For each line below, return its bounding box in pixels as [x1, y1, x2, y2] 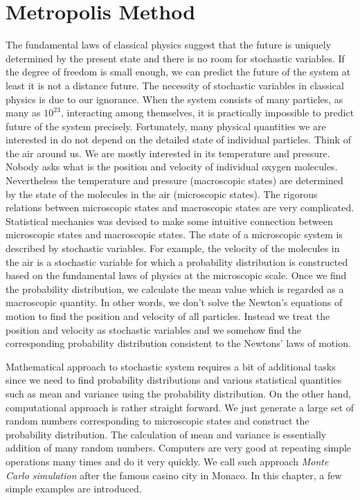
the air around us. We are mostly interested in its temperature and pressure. [6, 145, 330, 160]
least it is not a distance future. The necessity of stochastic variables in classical [6, 78, 344, 92]
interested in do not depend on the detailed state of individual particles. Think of [6, 132, 351, 147]
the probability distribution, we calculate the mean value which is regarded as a [6, 281, 344, 296]
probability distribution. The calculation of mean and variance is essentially [6, 427, 327, 441]
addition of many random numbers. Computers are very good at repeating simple [6, 440, 352, 455]
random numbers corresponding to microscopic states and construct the [6, 413, 309, 428]
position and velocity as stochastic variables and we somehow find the [6, 322, 302, 337]
